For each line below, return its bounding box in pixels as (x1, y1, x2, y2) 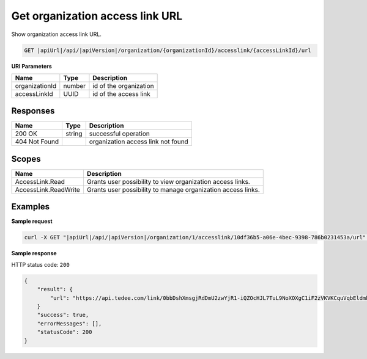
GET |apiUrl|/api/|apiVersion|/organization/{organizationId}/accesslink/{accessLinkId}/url (24, 46, 311, 54)
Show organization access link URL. (11, 31, 102, 38)
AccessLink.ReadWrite (15, 185, 81, 194)
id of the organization (92, 81, 154, 90)
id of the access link (92, 89, 150, 98)
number (63, 81, 86, 90)
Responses (11, 106, 55, 116)
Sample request (11, 217, 53, 225)
